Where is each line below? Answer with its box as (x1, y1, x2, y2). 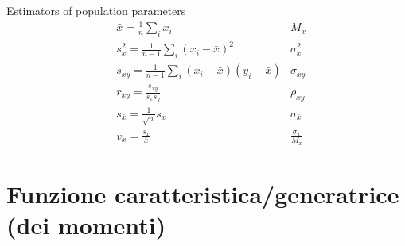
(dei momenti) (6, 209, 166, 241)
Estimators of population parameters (6, 2, 186, 18)
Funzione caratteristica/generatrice (6, 177, 399, 209)
